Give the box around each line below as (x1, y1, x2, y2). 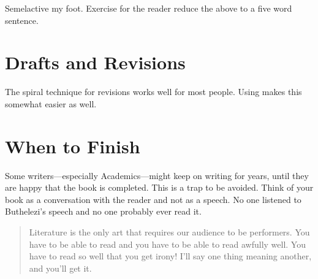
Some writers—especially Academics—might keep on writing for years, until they (5, 169, 309, 182)
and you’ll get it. (29, 261, 92, 274)
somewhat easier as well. (5, 97, 97, 110)
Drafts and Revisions (5, 50, 186, 75)
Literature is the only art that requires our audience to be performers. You (29, 226, 310, 238)
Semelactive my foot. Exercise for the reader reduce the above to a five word (5, 2, 292, 14)
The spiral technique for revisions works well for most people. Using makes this (5, 85, 302, 98)
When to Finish (5, 133, 140, 158)
